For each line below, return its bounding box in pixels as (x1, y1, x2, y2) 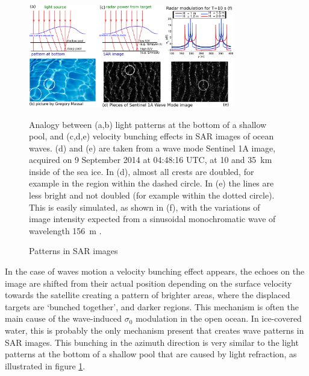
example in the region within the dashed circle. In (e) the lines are (29, 177, 274, 190)
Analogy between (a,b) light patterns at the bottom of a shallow (29, 118, 267, 130)
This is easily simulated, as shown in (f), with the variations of (29, 200, 260, 213)
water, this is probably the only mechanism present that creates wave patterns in (5, 324, 304, 337)
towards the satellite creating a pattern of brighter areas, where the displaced (5, 288, 290, 301)
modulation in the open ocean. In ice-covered (136, 312, 302, 325)
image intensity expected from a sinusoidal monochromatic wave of (29, 212, 276, 225)
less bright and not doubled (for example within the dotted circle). (29, 189, 275, 202)
